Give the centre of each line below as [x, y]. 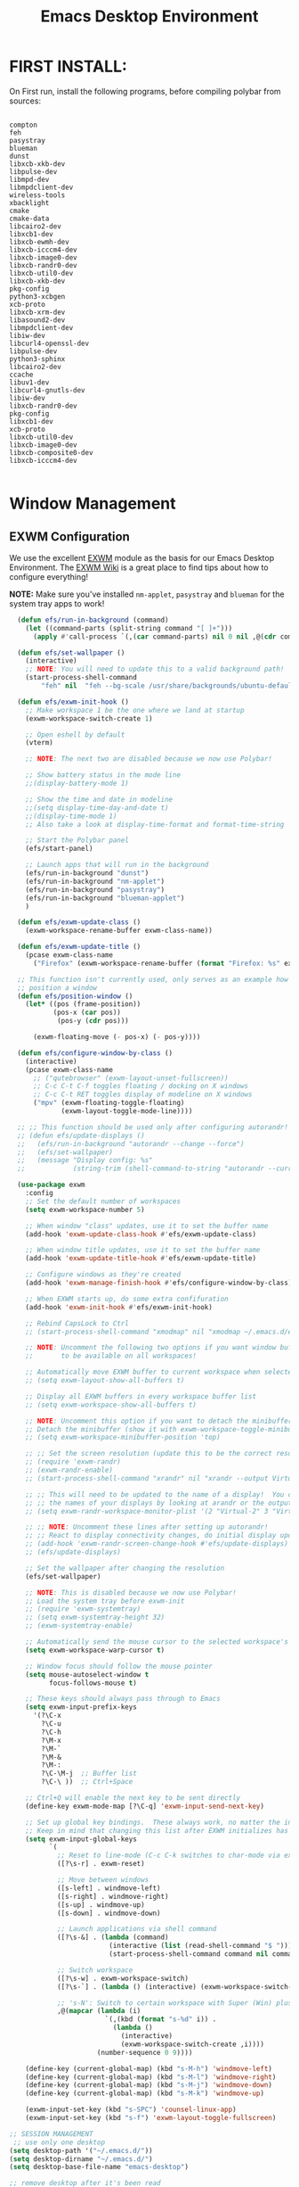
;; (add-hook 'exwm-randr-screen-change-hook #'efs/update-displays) [157, 1544]
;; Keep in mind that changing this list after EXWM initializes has [157, 1830]
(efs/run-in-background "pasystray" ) [95, 889]
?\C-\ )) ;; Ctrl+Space [87, 1782]
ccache [21, 375]
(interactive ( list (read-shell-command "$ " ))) [200, 1946]
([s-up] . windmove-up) [101, 1905]
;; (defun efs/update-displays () [81, 1135]
